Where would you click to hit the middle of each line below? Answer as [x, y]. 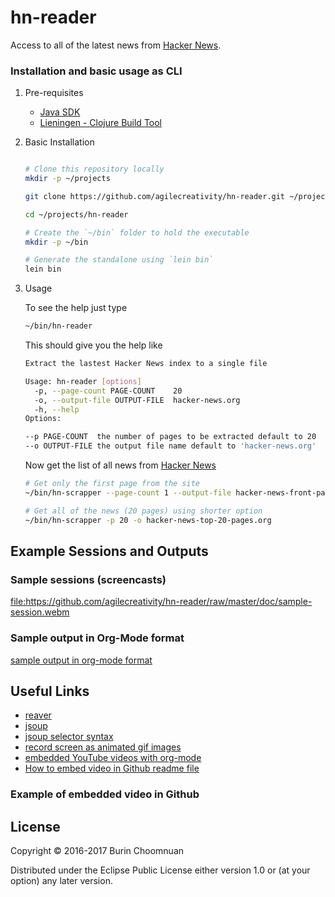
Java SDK [60, 112]
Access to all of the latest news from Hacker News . [116, 45]
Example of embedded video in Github [105, 794]
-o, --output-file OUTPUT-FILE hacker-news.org [137, 400]
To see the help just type [76, 308]
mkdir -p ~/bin [56, 242]
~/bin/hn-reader [58, 326]
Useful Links [50, 691]
